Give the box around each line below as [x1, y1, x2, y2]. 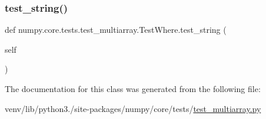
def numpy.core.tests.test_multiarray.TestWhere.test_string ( [5, 23, 227, 36]
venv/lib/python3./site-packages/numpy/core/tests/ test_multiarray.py [5, 102, 261, 114]
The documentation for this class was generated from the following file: [5, 83, 261, 94]
